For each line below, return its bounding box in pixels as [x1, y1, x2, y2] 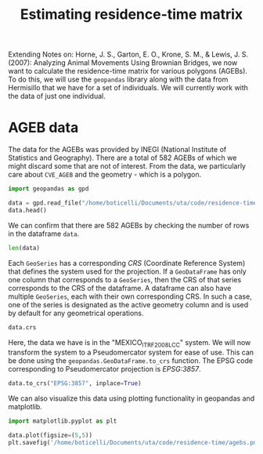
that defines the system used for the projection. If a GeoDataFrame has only [8, 267, 247, 276]
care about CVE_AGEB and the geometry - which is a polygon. [8, 170, 202, 180]
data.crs [8, 323, 37, 331]
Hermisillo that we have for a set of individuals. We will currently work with [8, 83, 249, 93]
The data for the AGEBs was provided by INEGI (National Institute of [8, 145, 227, 154]
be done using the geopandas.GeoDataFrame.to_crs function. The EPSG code [8, 356, 253, 365]
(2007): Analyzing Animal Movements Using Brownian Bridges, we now [8, 58, 238, 67]
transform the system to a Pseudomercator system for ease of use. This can [8, 347, 254, 358]
